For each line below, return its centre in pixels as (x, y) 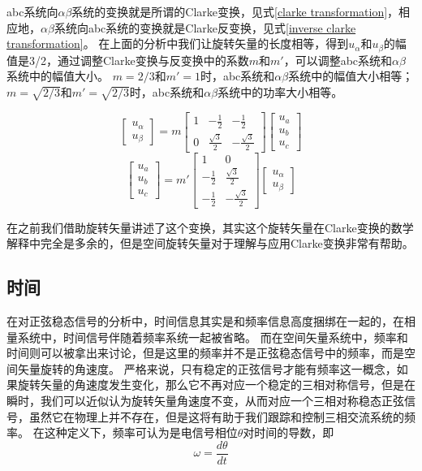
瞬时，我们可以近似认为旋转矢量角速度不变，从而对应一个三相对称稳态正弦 (205, 401)
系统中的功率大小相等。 (280, 91)
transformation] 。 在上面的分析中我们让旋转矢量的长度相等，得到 (178, 43)
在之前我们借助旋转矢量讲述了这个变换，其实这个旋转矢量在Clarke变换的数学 (210, 227)
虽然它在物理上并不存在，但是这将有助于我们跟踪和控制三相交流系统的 (216, 416)
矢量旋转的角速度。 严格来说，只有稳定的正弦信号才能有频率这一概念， (207, 368)
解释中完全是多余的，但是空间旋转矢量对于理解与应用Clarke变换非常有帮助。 (210, 243)
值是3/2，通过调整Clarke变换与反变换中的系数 (128, 60)
